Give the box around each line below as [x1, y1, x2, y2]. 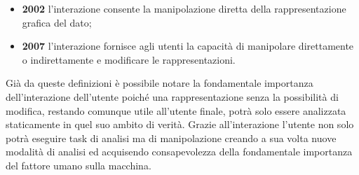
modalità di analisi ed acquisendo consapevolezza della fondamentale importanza [6, 144, 353, 159]
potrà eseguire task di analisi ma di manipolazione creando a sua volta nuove [6, 130, 337, 145]
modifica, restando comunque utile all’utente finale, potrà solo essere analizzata [6, 103, 346, 118]
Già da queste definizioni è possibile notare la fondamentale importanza [6, 76, 313, 90]
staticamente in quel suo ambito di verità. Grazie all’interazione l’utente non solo [6, 117, 354, 132]
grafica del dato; [22, 15, 92, 29]
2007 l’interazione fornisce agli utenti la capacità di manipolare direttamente [22, 38, 354, 53]
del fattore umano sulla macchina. [6, 157, 151, 172]
